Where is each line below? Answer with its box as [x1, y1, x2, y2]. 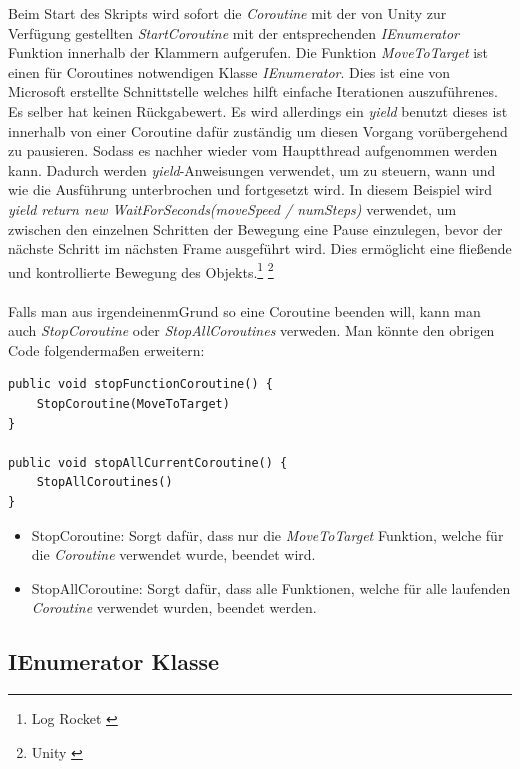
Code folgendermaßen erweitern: [8, 339, 205, 360]
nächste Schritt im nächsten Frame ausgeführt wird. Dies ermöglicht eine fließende [8, 238, 512, 259]
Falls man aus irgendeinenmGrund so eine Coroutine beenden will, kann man [8, 300, 481, 321]
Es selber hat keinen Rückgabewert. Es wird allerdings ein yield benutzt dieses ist [8, 100, 508, 121]
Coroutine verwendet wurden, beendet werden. [31, 597, 317, 618]
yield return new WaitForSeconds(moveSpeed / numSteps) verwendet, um [8, 198, 457, 219]
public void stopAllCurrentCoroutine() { [8, 455, 288, 470]
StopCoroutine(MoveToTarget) [36, 396, 230, 411]
